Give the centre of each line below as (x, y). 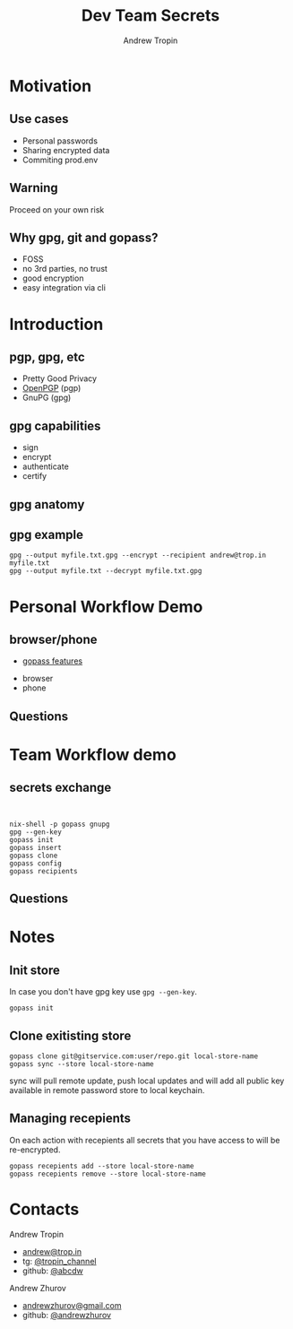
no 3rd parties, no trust (65, 269)
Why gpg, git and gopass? (84, 237)
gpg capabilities (55, 426)
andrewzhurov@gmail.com (72, 1305)
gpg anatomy (47, 504)
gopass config (36, 863)
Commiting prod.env (60, 160)
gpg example (46, 534)
